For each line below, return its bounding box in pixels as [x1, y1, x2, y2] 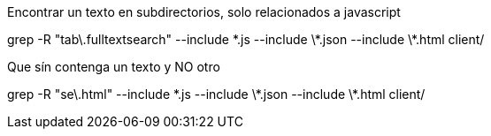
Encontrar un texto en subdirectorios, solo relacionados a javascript [7, 4, 401, 19]
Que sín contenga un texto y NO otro [7, 59, 220, 74]
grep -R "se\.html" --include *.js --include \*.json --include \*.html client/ [7, 87, 426, 102]
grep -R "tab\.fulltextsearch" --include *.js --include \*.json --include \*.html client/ [7, 32, 485, 47]
